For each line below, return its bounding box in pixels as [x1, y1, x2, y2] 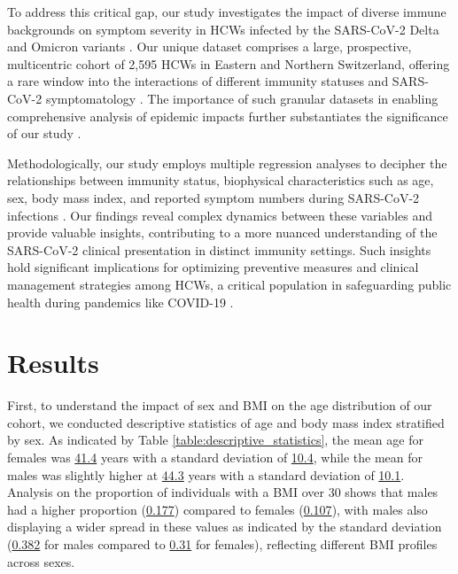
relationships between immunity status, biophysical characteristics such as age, [7, 171, 434, 190]
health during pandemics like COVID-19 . [7, 292, 234, 311]
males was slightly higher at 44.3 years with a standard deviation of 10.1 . [7, 465, 405, 484]
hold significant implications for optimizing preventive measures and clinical [7, 258, 419, 276]
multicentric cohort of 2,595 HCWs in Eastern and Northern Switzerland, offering [7, 54, 450, 73]
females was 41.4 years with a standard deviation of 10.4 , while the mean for [7, 448, 423, 466]
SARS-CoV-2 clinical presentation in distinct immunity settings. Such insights [7, 240, 431, 259]
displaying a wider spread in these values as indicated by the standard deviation [7, 517, 442, 536]
